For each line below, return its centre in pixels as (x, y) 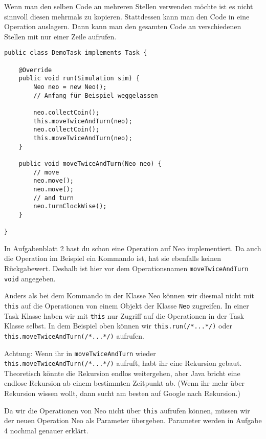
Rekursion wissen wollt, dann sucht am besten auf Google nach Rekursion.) (122, 393)
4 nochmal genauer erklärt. (46, 430)
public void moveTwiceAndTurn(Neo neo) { (90, 163)
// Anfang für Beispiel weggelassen (96, 95)
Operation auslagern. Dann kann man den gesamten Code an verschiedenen (123, 26)
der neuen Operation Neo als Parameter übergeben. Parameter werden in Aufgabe (133, 420)
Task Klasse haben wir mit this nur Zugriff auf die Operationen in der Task (124, 315)
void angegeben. (30, 278)
